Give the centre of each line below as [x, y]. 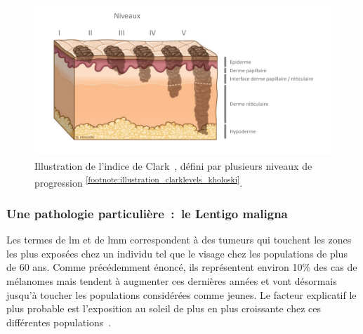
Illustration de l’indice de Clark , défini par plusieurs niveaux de [173, 166]
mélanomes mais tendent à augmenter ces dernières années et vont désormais [172, 280]
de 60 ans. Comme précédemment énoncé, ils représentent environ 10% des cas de [182, 267]
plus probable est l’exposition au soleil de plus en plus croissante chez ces [164, 308]
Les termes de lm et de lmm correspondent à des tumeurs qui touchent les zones [179, 240]
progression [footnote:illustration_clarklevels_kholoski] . [139, 181]
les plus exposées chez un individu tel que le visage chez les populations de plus [177, 253]
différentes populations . [59, 322]
